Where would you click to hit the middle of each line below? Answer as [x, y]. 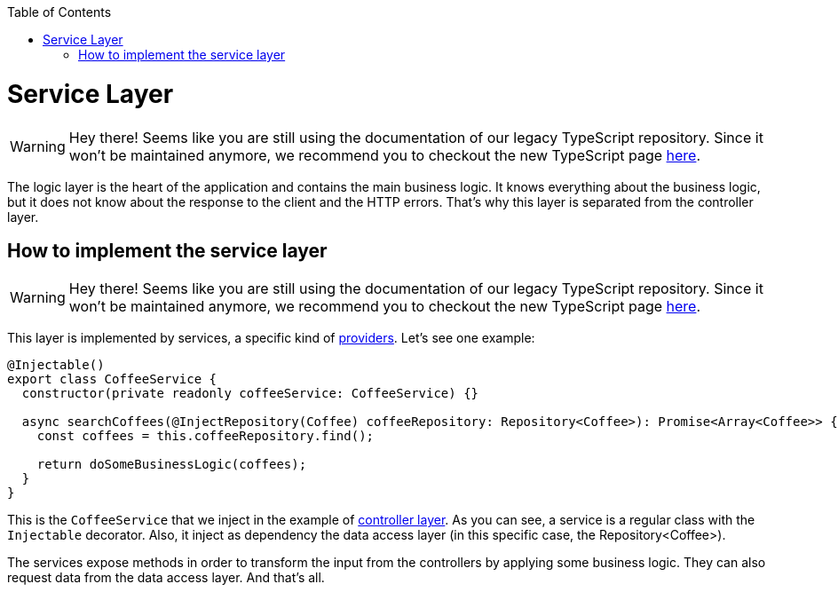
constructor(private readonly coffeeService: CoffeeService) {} [250, 394]
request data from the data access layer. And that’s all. [166, 578]
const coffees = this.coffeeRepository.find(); [206, 436]
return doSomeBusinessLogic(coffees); [172, 465]
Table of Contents [59, 12]
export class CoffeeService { [112, 379]
